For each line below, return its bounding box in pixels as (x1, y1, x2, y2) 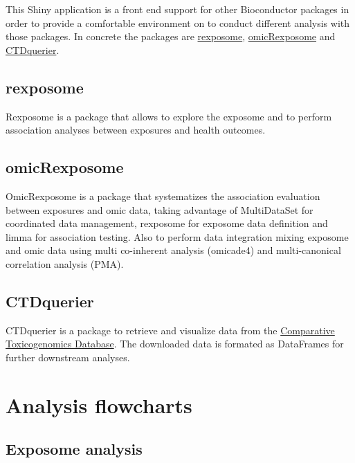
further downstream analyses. (6, 349, 130, 364)
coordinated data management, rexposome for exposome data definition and (6, 216, 328, 230)
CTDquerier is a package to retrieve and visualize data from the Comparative (6, 323, 335, 337)
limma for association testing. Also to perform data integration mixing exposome (6, 229, 349, 244)
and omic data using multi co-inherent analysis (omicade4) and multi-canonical (6, 243, 341, 257)
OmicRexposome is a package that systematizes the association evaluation (6, 188, 320, 203)
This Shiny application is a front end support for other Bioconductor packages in (6, 2, 349, 16)
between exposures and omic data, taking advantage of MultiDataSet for (6, 202, 313, 217)
